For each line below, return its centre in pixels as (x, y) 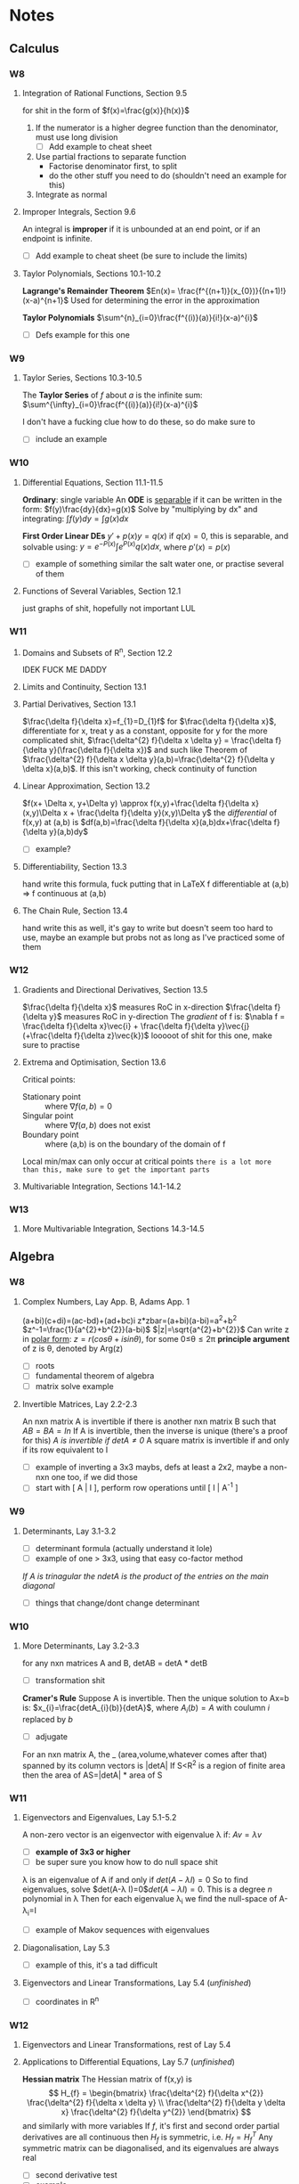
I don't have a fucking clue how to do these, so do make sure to (138, 422)
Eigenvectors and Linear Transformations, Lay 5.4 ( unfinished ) (137, 1983)
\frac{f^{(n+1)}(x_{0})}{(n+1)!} (232, 291)
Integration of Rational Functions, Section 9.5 (105, 93)
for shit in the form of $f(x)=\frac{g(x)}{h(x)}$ (105, 110)
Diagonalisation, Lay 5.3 (66, 1947)
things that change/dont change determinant (117, 1603)
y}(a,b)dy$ (69, 832)
